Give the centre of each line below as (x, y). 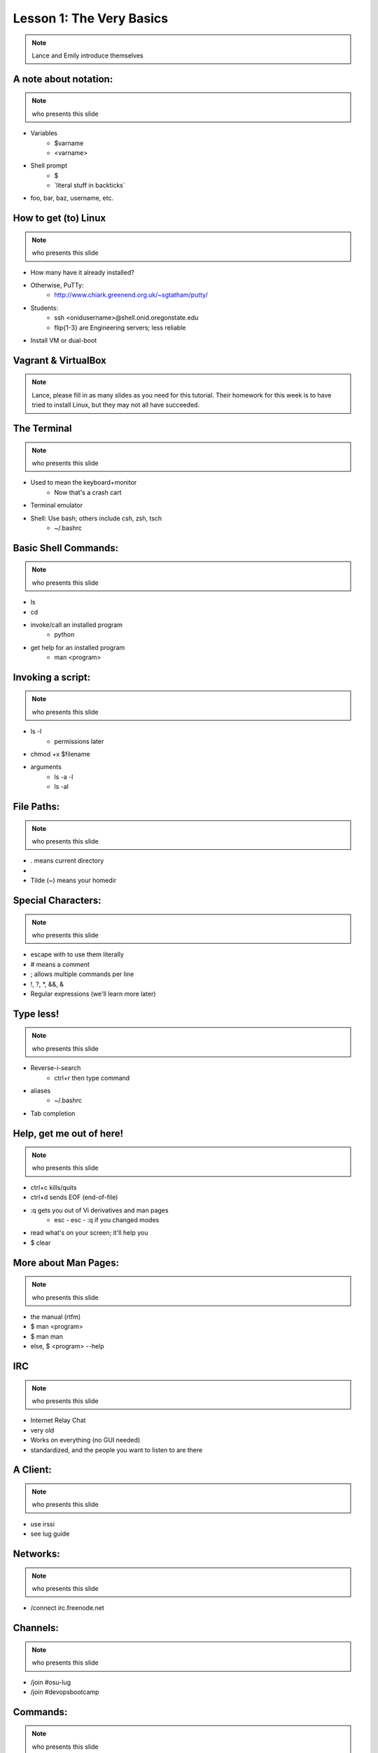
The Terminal (42, 428)
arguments (46, 767)
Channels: (36, 1628)
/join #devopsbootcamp (65, 1692)
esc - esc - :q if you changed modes (107, 1220)
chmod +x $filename (60, 754)
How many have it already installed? (82, 272)
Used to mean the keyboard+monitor (84, 482)
